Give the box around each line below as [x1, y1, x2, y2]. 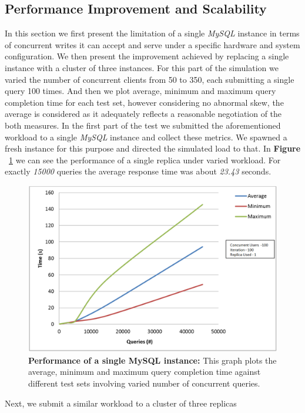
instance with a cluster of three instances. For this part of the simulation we [5, 61, 279, 73]
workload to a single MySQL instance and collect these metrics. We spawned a [5, 130, 287, 143]
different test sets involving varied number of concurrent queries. [28, 377, 260, 389]
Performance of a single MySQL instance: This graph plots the [28, 354, 277, 366]
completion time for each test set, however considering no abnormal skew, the [5, 96, 284, 108]
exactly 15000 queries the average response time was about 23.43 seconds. [5, 165, 272, 177]
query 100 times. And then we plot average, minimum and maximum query [5, 85, 276, 97]
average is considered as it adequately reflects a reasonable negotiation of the [5, 108, 282, 120]
